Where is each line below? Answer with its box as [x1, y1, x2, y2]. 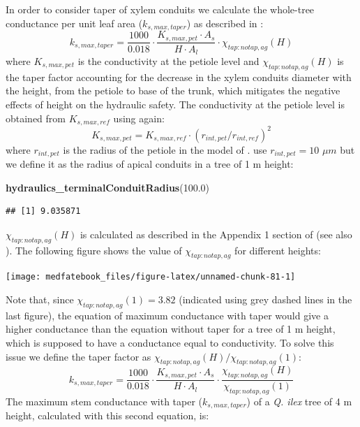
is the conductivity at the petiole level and [77, 53, 260, 68]
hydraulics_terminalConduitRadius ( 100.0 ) [6, 180, 210, 194]
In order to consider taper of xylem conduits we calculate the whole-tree [6, 2, 315, 16]
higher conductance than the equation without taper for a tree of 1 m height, [6, 321, 336, 336]
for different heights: [234, 243, 321, 257]
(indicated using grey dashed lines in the [179, 292, 352, 306]
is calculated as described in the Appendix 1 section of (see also [80, 226, 352, 241]
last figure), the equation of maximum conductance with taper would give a [6, 307, 329, 322]
